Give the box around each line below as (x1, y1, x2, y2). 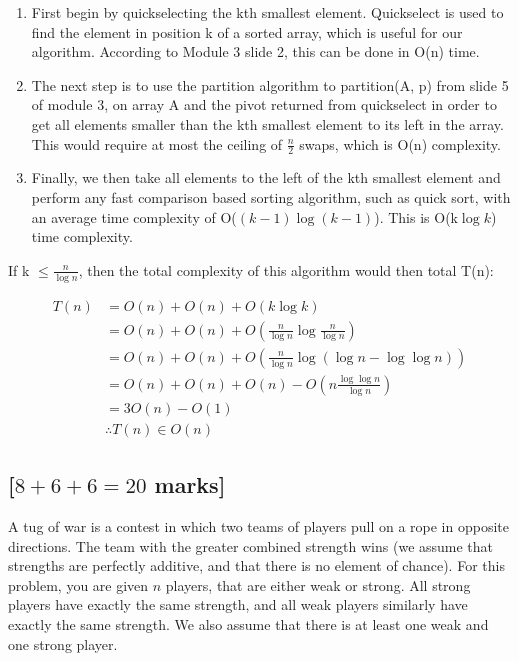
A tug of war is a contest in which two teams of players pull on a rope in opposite (8, 515, 509, 536)
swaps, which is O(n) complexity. (299, 133, 501, 154)
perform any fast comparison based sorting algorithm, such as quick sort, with (31, 186, 511, 207)
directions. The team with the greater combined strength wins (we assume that (8, 535, 494, 556)
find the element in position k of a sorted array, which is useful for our (31, 21, 463, 42)
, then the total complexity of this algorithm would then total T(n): (78, 259, 494, 280)
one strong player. (8, 633, 118, 654)
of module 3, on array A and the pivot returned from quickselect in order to (31, 94, 497, 115)
